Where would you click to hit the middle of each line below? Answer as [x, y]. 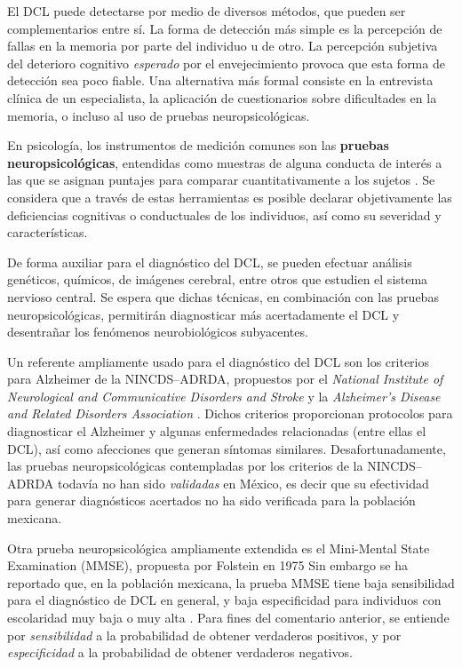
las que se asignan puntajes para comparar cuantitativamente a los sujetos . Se [221, 180]
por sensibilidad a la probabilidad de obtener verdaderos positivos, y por [204, 635]
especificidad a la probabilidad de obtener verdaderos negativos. [180, 652]
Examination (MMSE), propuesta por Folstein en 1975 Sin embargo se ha [207, 565]
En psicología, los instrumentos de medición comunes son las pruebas [198, 145]
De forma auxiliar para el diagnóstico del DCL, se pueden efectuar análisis [210, 262]
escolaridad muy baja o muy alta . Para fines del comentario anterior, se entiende [228, 617]
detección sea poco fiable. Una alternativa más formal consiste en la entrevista [220, 80]
